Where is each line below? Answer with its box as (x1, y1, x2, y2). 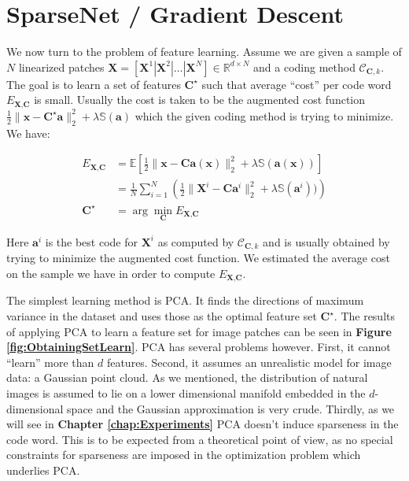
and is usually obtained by (263, 233, 390, 250)
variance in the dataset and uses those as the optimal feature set (6, 308, 317, 324)
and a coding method (253, 58, 356, 75)
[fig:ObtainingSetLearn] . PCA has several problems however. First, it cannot (6, 339, 391, 355)
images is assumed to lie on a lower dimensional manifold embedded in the (6, 385, 366, 401)
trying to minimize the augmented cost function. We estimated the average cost (6, 250, 390, 266)
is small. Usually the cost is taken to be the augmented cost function (34, 91, 366, 108)
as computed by (157, 233, 234, 250)
